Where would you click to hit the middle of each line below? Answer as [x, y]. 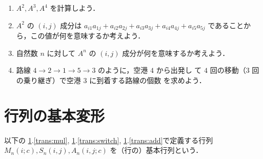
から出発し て [179, 70]
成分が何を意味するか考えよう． [176, 53]
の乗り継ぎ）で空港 [48, 80]
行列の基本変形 [55, 115]
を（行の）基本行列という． [156, 150]
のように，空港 [123, 70]
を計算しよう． [75, 8]
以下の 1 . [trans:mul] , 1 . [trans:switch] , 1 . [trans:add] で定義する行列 [109, 140]
